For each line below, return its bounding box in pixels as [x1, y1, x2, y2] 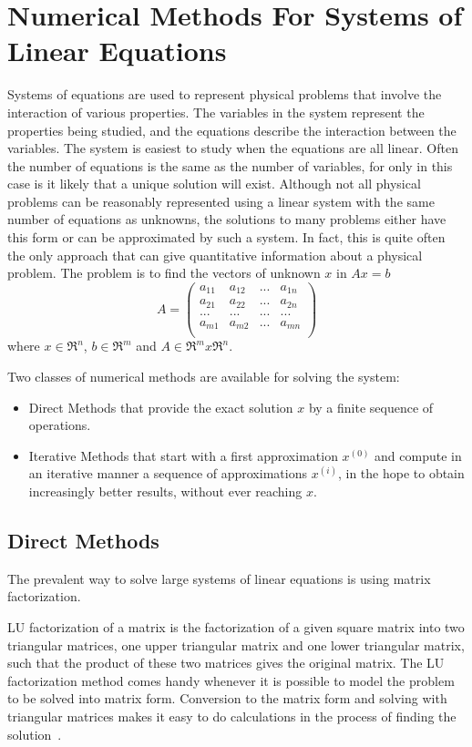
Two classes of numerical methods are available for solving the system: [7, 367, 400, 386]
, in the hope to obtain [337, 464, 465, 483]
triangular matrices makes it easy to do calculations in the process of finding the [7, 706, 457, 725]
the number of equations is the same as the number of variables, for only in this [7, 156, 453, 175]
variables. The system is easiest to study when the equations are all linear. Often [7, 138, 458, 158]
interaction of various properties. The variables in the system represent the [7, 102, 425, 121]
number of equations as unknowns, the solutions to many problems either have [7, 210, 446, 229]
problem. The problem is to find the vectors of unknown [7, 263, 321, 282]
